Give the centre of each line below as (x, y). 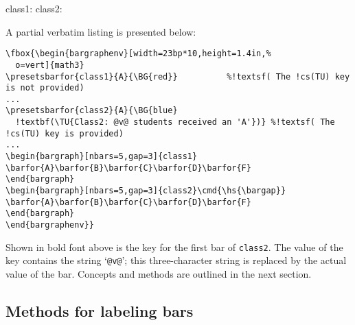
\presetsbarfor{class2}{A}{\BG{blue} (92, 111)
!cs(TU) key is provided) (65, 133)
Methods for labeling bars (100, 310)
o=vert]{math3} (50, 65)
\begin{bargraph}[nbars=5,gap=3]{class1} (102, 157)
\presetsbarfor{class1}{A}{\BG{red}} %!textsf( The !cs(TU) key (178, 76)
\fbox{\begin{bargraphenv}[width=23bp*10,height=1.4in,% (138, 54)
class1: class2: (34, 8)
